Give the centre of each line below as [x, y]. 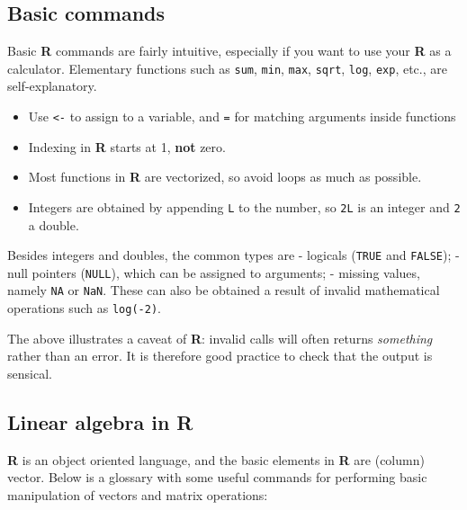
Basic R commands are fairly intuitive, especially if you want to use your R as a [229, 51]
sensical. [30, 373]
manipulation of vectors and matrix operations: [138, 494]
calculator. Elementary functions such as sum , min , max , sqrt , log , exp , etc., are [227, 68]
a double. [54, 224]
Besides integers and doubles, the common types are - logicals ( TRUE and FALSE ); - [233, 255]
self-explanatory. [52, 86]
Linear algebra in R [100, 421]
